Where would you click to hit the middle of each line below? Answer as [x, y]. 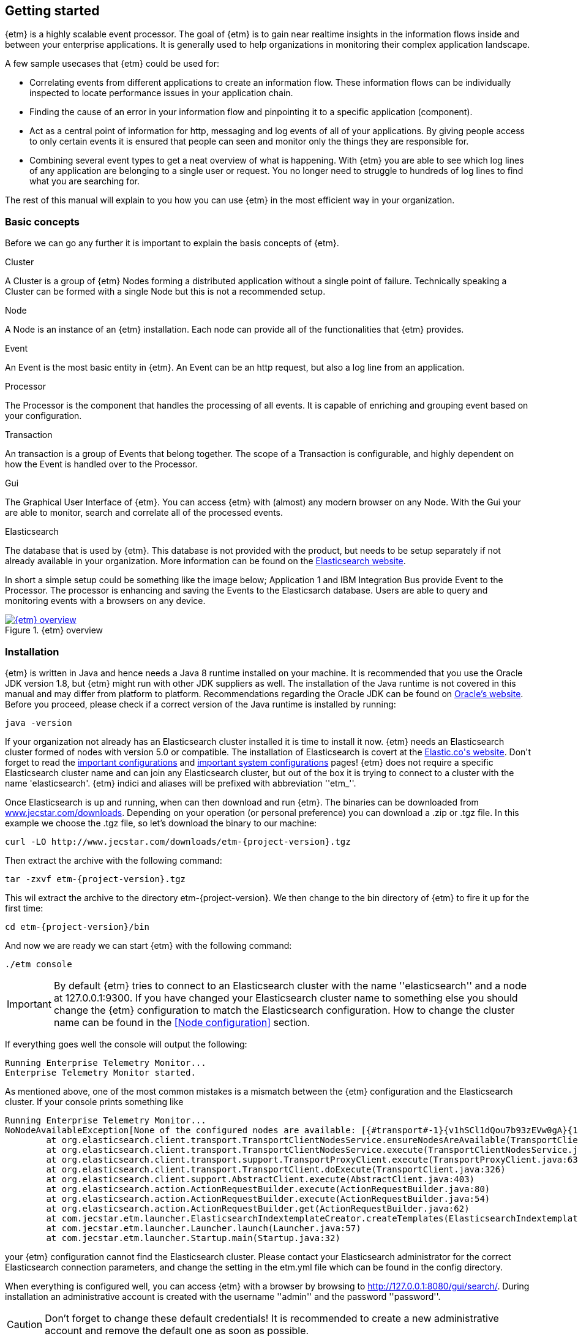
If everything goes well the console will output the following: [126, 1044]
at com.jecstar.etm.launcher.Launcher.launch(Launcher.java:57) [204, 1228]
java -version [39, 723]
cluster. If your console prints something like [94, 1101]
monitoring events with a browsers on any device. [105, 601]
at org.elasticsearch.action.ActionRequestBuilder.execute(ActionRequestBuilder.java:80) [268, 1189]
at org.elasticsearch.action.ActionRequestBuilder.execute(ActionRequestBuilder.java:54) [268, 1198]
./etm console [39, 964]
